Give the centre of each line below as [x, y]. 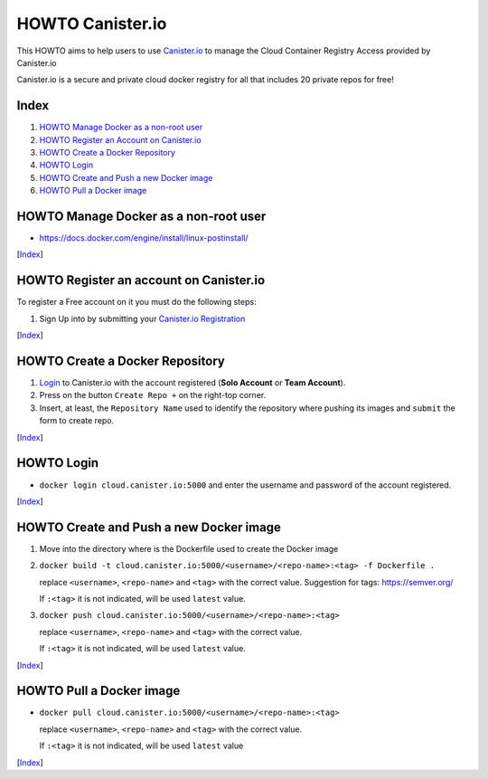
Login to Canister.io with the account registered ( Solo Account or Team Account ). [192, 383]
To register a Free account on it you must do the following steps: [136, 302]
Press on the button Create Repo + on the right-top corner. [153, 395]
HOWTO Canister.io [92, 24]
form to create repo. [77, 421]
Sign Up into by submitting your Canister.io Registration [142, 318]
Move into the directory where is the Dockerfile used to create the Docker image [189, 548]
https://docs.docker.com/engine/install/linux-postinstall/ [144, 238]
